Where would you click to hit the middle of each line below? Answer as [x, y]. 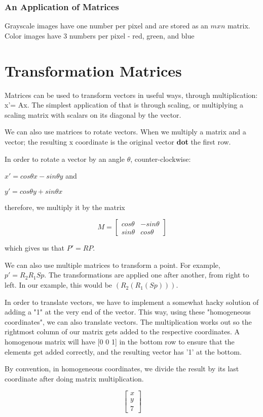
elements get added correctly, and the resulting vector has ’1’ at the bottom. [123, 351]
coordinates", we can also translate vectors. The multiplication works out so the [128, 321]
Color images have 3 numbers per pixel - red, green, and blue [100, 35]
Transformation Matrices [93, 70]
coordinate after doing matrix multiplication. [74, 378]
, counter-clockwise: [161, 159]
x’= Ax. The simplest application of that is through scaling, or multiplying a [124, 105]
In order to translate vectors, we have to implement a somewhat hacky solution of [132, 302]
